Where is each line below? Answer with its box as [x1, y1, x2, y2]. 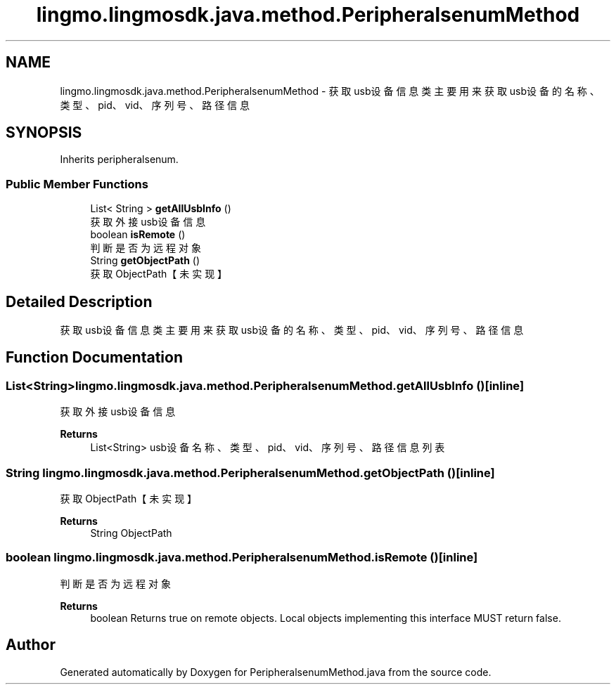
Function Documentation [6, 349, 183, 367]
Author [6, 636, 56, 654]
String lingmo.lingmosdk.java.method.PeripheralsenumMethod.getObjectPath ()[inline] [6, 465, 495, 480]
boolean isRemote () [90, 228, 186, 241]
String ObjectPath [90, 527, 172, 539]
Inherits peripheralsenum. [60, 153, 179, 166]
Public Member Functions [6, 176, 148, 191]
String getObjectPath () [90, 254, 200, 267]
